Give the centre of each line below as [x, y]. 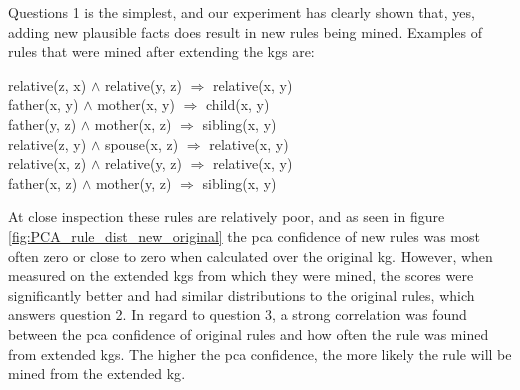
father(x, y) [43, 104]
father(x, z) [43, 182]
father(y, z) [42, 123]
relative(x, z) [47, 163]
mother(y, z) [133, 182]
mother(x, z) [133, 123]
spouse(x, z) [141, 143]
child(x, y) [238, 104]
